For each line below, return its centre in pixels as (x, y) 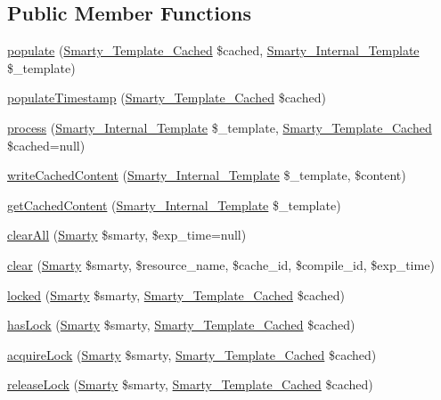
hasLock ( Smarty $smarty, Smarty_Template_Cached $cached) (181, 325)
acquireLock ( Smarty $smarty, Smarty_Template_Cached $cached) (192, 354)
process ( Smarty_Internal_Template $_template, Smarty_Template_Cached (220, 127)
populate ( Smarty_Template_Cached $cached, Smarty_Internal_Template (213, 50)
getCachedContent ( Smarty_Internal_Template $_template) (174, 204)
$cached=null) (46, 145)
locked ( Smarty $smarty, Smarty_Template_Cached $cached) (176, 294)
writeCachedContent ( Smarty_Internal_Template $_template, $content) (207, 175)
